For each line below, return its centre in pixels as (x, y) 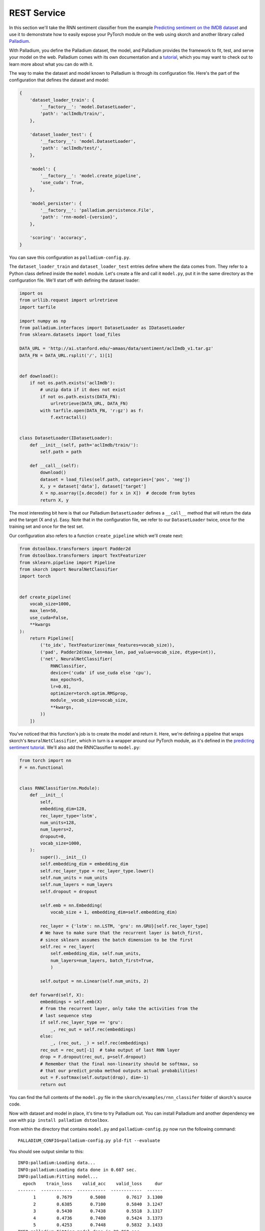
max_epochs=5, (67, 680)
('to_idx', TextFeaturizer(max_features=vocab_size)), (107, 645)
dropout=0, (53, 836)
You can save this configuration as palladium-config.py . (70, 257)
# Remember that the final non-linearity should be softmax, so (119, 1064)
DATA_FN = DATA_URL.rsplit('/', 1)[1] (66, 355)
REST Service (37, 13)
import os (31, 293)
